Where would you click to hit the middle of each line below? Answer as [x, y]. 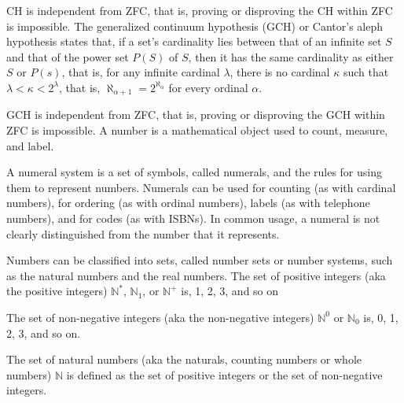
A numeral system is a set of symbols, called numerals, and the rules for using [194, 172]
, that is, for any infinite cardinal [141, 72]
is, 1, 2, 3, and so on [230, 291]
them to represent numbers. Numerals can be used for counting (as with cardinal [201, 187]
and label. [30, 145]
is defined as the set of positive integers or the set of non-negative [224, 374]
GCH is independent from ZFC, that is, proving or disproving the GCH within [196, 115]
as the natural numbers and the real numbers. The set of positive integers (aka [196, 275]
